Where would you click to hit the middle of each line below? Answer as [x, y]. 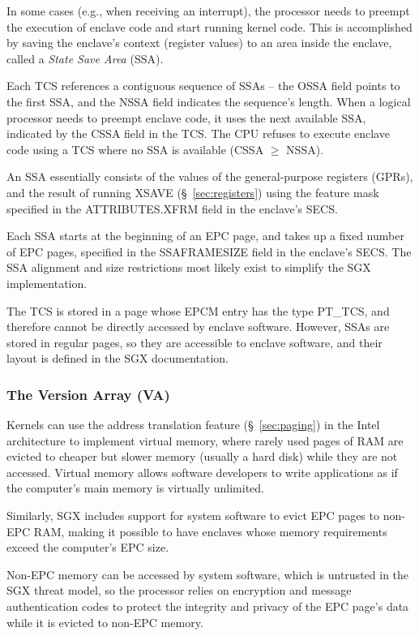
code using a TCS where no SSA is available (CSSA [135, 149]
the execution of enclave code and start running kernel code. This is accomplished [209, 26]
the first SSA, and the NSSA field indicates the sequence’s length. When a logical [209, 101]
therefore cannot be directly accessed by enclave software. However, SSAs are [198, 327]
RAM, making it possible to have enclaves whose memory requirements [210, 531]
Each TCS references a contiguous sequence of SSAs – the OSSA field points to [203, 86]
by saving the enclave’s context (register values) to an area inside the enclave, [199, 43]
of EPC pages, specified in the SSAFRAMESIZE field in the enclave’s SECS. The [209, 251]
